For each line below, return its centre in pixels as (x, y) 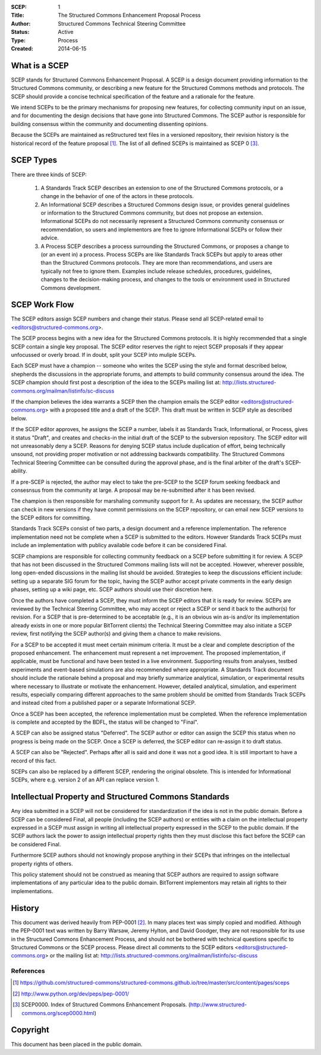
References (28, 971)
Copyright (30, 1030)
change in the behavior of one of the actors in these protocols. (117, 196)
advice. (50, 238)
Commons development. (71, 288)
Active (66, 32)
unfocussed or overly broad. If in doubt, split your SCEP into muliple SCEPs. (104, 355)
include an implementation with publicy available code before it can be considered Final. (119, 545)
